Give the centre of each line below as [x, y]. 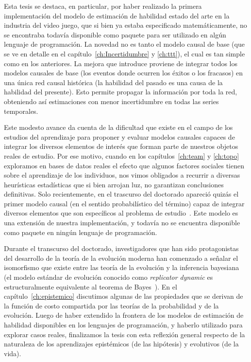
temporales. [21, 111]
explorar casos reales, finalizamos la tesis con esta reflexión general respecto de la [125, 334]
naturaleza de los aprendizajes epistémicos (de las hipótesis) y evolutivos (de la [121, 344]
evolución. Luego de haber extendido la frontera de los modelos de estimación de [124, 315]
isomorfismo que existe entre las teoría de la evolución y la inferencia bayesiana [122, 267]
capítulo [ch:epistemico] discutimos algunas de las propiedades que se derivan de [124, 296]
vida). [13, 353]
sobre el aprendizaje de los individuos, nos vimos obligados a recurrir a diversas [122, 175]
